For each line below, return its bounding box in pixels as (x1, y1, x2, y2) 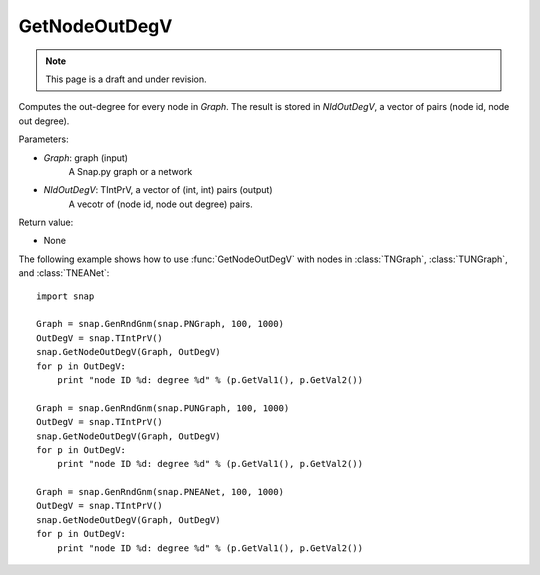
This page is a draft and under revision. (45, 73, 207, 85)
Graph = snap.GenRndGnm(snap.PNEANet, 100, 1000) (36, 486, 285, 498)
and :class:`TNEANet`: (18, 267, 110, 279)
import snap (36, 290, 95, 302)
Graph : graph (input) (43, 151, 129, 164)
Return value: (18, 216, 74, 229)
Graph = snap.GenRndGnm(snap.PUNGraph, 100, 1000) (36, 402, 290, 414)
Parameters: (18, 133, 69, 145)
